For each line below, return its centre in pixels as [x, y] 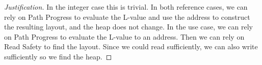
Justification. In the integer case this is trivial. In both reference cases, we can [126, 7]
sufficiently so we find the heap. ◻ [58, 56]
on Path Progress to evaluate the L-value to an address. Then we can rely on [124, 36]
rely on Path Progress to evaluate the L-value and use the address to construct [127, 17]
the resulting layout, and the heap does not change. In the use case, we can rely [129, 27]
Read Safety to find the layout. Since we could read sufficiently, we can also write [131, 46]
